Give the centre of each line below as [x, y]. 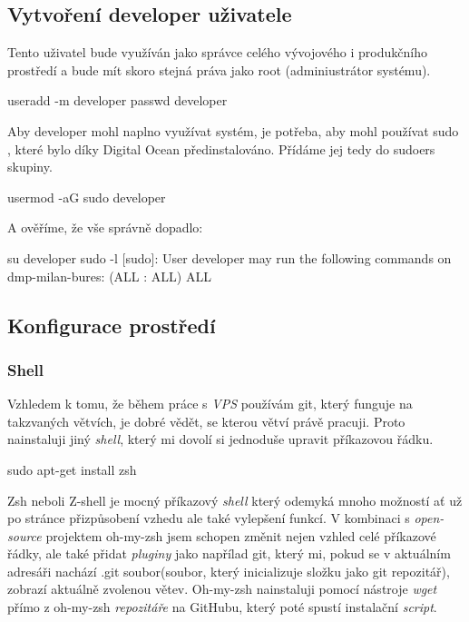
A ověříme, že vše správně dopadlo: [105, 227]
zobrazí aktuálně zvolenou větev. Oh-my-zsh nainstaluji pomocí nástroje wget [222, 589]
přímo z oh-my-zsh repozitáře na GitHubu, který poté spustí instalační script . [222, 607]
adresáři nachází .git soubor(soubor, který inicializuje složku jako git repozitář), [229, 571]
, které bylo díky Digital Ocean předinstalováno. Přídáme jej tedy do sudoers [221, 148]
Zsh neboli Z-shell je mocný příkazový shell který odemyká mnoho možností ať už [235, 500]
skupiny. [30, 167]
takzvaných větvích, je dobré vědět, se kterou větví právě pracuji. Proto [206, 421]
